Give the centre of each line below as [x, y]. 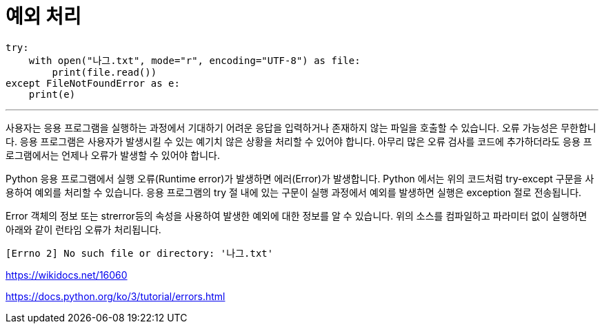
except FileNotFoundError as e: [93, 83]
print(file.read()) [104, 72]
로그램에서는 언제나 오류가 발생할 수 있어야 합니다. [113, 155]
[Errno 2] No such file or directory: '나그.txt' [140, 253]
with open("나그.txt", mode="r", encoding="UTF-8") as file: [194, 60]
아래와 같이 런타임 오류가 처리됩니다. [83, 229]
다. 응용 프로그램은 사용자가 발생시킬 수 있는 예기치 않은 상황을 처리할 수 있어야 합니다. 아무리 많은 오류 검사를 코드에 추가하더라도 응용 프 [299, 141]
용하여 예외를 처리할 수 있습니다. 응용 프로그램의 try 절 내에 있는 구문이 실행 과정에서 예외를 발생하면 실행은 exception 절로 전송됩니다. [294, 192]
